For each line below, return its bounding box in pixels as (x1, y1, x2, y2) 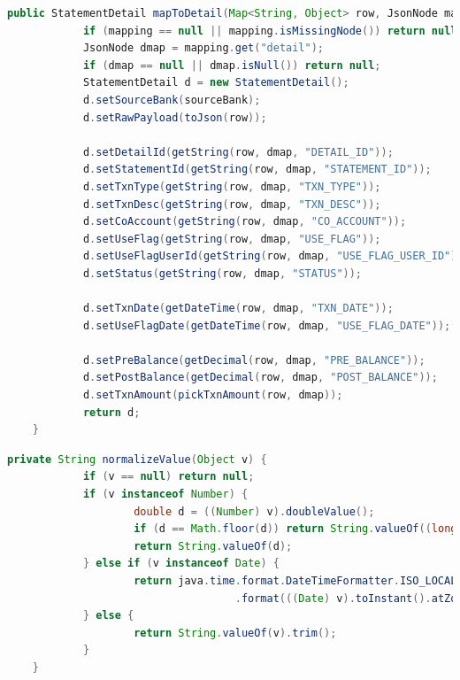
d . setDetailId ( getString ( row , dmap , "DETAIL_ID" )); (82, 145, 394, 158)
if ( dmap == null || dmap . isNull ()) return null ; (82, 58, 381, 72)
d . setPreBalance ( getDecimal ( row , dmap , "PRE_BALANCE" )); (82, 353, 425, 367)
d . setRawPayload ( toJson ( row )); (82, 111, 267, 124)
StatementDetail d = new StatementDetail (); (82, 76, 349, 89)
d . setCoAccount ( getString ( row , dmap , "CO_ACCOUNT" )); (82, 215, 407, 228)
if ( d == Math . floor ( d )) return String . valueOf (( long (134, 522, 457, 536)
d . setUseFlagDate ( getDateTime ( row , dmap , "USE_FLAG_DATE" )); (82, 319, 451, 332)
